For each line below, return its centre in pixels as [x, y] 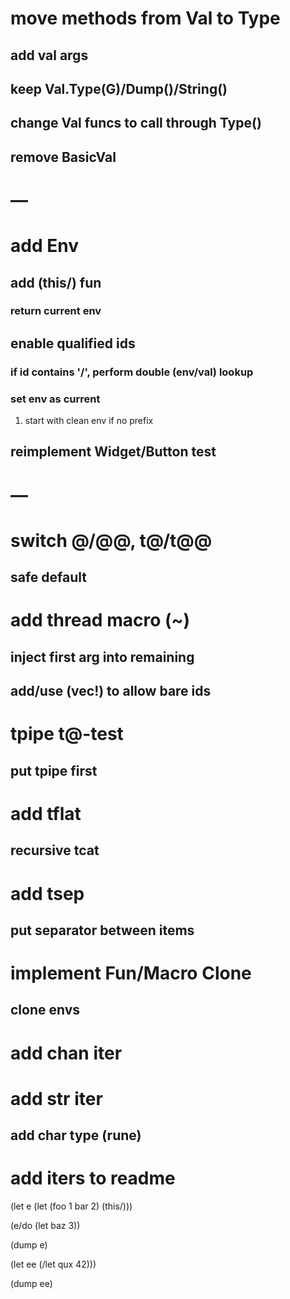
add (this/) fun [56, 282]
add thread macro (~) [100, 620]
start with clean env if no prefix [89, 421]
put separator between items [102, 930]
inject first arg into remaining [102, 657]
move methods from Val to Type [145, 18]
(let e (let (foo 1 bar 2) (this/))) [71, 1206]
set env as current [55, 399]
